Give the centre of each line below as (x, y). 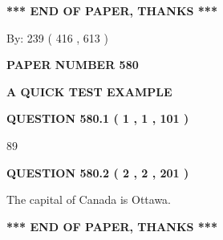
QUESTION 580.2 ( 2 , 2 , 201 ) (98, 172)
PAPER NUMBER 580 (73, 65)
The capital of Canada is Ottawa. (89, 199)
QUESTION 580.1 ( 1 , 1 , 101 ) (98, 118)
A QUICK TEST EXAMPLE (89, 91)
